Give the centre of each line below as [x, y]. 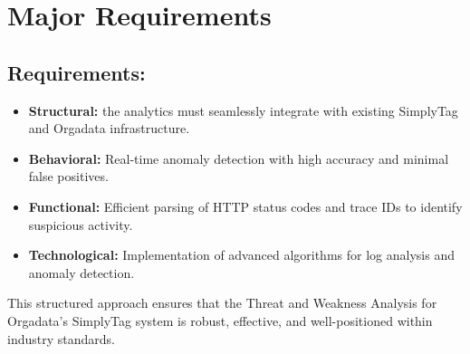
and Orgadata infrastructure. [109, 128]
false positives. [68, 176]
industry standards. [61, 338]
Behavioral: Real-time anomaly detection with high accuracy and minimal [239, 158]
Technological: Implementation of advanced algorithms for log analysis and [241, 255]
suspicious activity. [81, 224]
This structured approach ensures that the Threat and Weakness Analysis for [222, 303]
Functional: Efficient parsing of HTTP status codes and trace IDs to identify [245, 206]
